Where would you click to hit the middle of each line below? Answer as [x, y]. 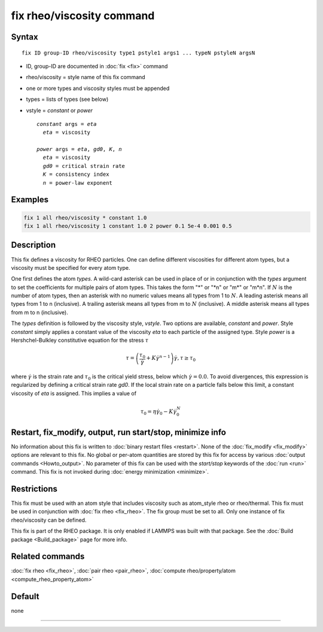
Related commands [48, 557]
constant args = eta [67, 124]
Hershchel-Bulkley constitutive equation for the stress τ [80, 340]
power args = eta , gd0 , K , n [79, 149]
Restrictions [34, 489]
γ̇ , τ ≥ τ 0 [185, 359]
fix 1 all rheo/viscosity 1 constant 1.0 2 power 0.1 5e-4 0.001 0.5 [128, 226]
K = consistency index [76, 174]
